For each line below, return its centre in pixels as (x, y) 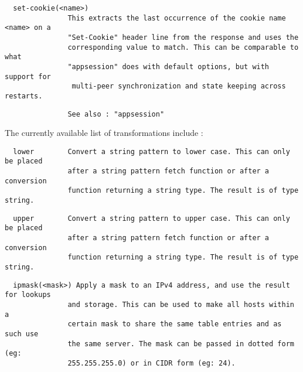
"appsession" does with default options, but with (168, 66)
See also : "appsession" (116, 114)
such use (22, 334)
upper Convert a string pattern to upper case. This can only (151, 218)
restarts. (24, 96)
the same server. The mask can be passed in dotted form (181, 344)
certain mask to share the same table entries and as (175, 324)
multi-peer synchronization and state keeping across (179, 86)
